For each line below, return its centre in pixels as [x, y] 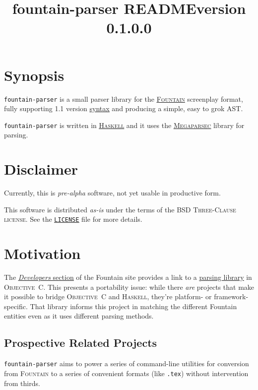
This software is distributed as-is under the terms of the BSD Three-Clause [120, 209]
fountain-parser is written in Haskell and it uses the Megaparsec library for [124, 125]
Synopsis [34, 75]
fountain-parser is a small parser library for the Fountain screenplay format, [124, 98]
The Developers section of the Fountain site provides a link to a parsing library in [128, 277]
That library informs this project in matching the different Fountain [133, 306]
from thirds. [22, 383]
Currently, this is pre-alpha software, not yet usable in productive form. [112, 193]
